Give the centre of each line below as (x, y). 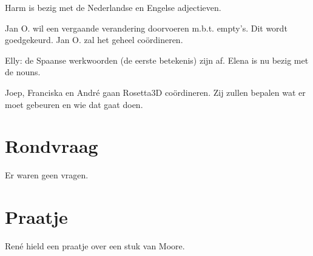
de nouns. (23, 72)
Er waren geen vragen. (47, 175)
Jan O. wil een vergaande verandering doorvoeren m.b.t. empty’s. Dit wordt (146, 28)
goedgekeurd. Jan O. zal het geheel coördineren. (94, 40)
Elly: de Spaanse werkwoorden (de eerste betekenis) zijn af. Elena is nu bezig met (157, 60)
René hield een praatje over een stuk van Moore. (95, 246)
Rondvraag (52, 146)
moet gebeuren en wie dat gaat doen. (74, 104)
